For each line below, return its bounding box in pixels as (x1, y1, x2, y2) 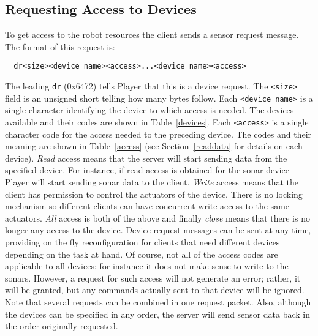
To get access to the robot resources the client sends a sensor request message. (5, 28, 299, 41)
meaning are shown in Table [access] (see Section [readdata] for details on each (5, 140, 303, 152)
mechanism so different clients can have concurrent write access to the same (5, 200, 290, 212)
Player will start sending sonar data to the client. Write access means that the (5, 175, 299, 188)
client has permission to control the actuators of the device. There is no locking (5, 187, 303, 200)
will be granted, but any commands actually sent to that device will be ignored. (5, 283, 305, 296)
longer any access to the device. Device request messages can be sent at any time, (5, 223, 311, 236)
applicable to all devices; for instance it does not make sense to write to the (5, 259, 289, 272)
